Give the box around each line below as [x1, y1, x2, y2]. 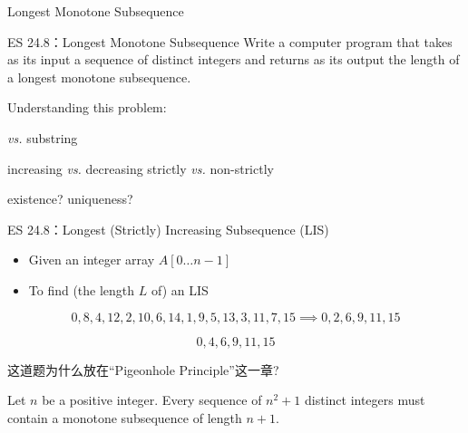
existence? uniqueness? [7, 189, 133, 208]
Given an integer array [28, 250, 155, 269]
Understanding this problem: [7, 98, 167, 117]
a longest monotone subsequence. [7, 67, 191, 86]
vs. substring [7, 128, 78, 147]
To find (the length [28, 280, 135, 299]
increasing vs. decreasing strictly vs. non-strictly [7, 159, 274, 178]
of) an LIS [151, 280, 209, 299]
